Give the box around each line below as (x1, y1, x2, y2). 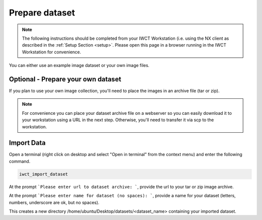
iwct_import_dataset (19, 171, 68, 177)
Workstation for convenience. (22, 49, 82, 55)
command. (9, 158, 31, 164)
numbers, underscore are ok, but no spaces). (9, 199, 99, 205)
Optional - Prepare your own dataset (9, 75, 121, 83)
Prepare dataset (9, 7, 75, 18)
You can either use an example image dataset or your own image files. (9, 63, 150, 68)
